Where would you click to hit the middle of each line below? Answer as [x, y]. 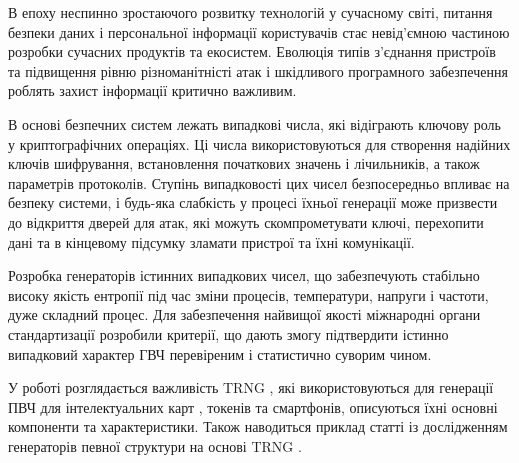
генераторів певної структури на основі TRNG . [155, 445]
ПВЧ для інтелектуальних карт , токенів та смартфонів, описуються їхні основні [253, 406]
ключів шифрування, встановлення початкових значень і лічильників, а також [244, 163]
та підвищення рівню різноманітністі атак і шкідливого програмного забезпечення [258, 70]
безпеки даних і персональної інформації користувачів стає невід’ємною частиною [259, 31]
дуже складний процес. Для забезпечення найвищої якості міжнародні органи [244, 314]
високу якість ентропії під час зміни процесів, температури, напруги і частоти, [248, 294]
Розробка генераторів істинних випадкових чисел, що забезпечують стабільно [244, 275]
